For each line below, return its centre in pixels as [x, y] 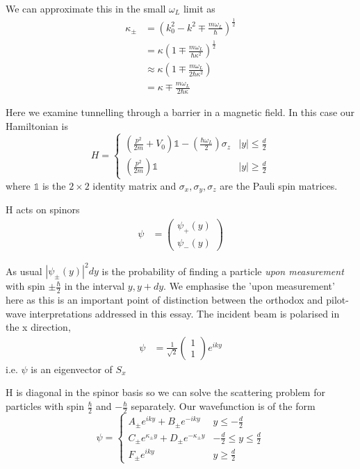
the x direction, [38, 327]
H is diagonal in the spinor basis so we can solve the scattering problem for [165, 392]
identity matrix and [134, 185]
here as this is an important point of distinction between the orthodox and [164, 300]
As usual [24, 271]
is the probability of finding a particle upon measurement [223, 271]
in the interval [95, 286]
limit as [199, 8]
